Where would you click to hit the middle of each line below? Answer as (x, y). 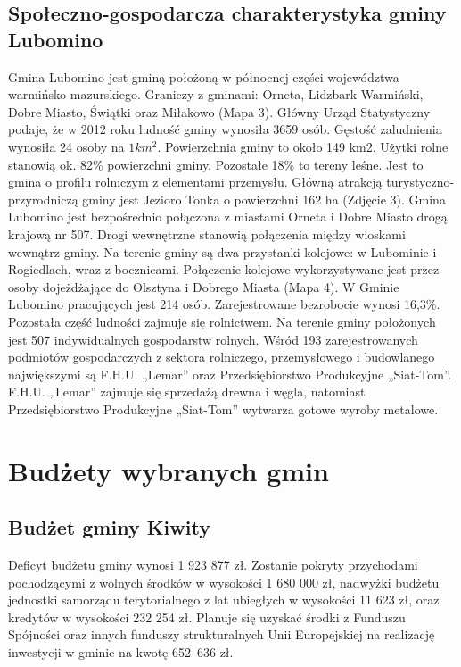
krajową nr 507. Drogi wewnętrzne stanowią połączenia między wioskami (207, 233)
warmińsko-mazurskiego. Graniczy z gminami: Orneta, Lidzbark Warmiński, (216, 94)
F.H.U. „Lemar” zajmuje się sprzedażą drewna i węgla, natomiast (187, 392)
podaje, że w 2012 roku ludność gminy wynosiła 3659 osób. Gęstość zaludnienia (225, 129)
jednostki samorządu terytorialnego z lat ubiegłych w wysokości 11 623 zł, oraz (224, 600)
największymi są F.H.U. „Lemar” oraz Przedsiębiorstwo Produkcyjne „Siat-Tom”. (230, 374)
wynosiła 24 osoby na (66, 146)
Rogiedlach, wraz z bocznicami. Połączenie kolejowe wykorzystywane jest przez (224, 269)
